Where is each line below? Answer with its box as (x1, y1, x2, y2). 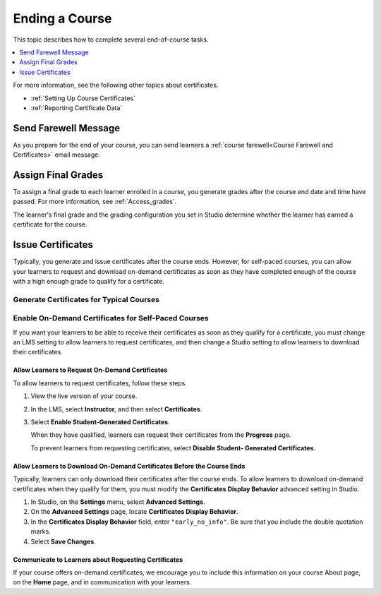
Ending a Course (13, 11, 112, 26)
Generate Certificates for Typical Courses (13, 294, 160, 304)
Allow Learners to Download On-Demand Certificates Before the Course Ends (13, 462, 246, 470)
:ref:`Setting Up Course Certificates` (30, 94, 135, 102)
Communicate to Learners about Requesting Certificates (13, 555, 183, 564)
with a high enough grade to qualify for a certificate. (13, 277, 165, 285)
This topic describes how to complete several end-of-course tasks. (13, 35, 209, 44)
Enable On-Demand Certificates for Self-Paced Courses (13, 313, 209, 323)
